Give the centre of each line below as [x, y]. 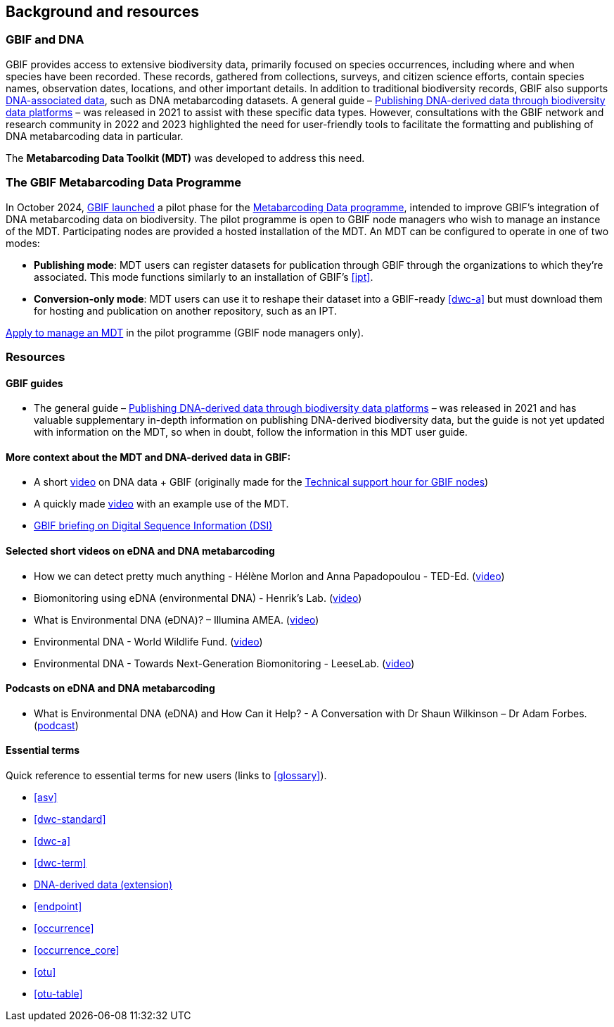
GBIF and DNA [45, 40]
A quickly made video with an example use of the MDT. [161, 504]
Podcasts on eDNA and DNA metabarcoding [110, 688]
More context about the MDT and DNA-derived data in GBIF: [148, 457]
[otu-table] [58, 994]
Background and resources [103, 12]
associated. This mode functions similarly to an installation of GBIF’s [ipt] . [204, 277]
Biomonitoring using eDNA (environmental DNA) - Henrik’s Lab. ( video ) [198, 598]
